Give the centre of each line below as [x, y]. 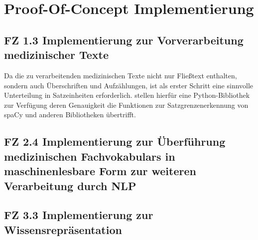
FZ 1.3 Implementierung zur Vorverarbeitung [124, 40]
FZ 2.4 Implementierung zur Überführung [115, 141]
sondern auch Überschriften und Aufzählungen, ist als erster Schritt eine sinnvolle [129, 85]
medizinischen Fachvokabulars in [90, 156]
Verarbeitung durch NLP [70, 185]
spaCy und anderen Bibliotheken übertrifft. [70, 115]
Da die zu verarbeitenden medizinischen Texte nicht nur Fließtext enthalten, [121, 75]
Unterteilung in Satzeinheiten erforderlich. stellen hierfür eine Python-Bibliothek [127, 95]
